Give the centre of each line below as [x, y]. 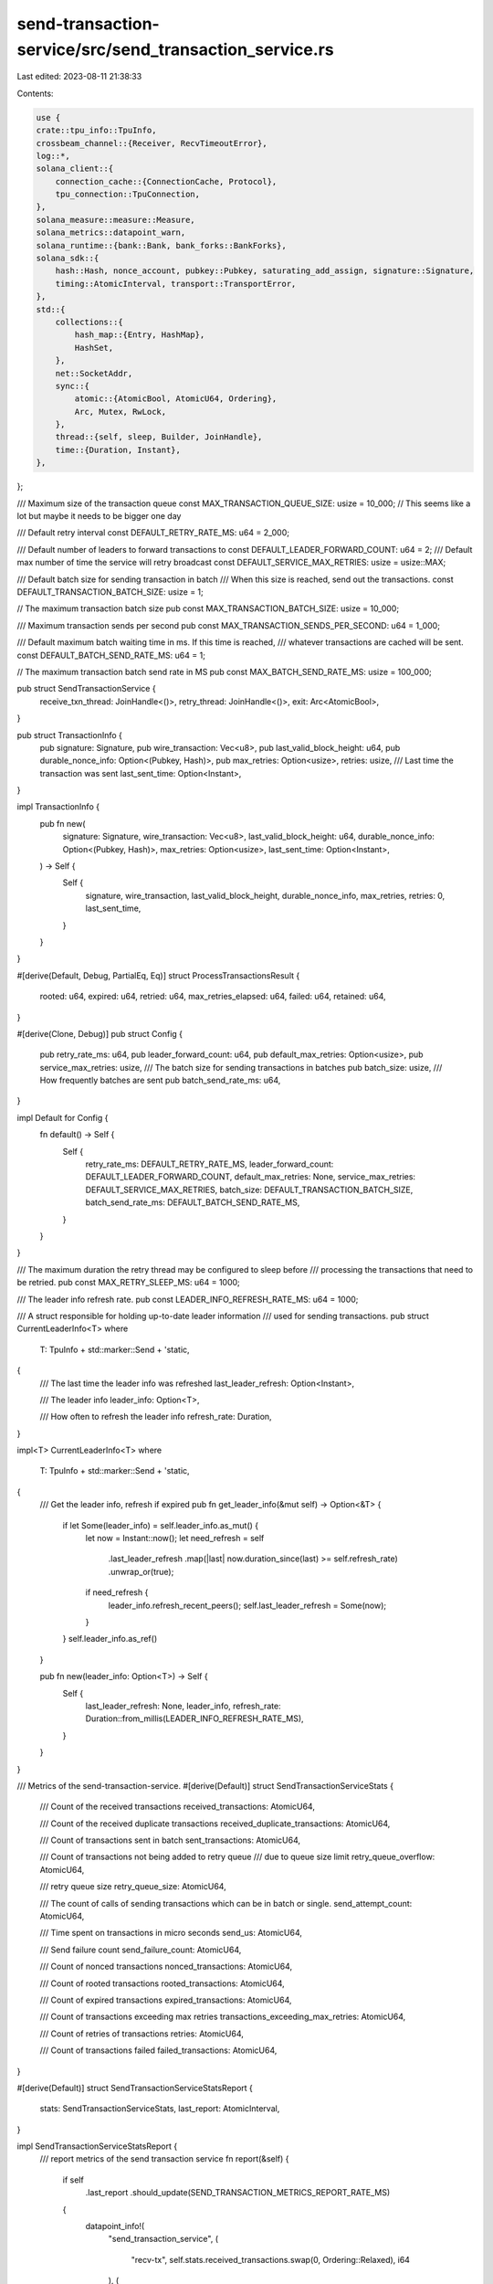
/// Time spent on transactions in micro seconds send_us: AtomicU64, [171, 1933]
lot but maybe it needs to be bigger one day [99, 516]
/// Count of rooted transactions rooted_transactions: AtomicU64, [162, 1983]
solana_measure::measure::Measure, [115, 220]
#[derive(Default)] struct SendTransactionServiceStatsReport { [135, 2088]
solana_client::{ [75, 169]
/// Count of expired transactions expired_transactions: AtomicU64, [166, 2000]
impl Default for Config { [63, 1117]
